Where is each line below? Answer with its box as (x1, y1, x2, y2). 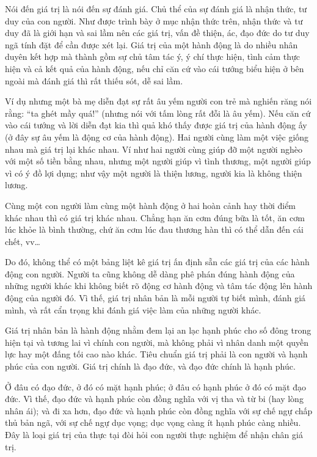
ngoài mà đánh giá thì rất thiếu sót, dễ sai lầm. (5, 74, 183, 87)
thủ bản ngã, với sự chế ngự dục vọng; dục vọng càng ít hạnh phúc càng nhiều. (5, 416, 301, 429)
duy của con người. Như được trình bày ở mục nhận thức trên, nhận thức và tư (5, 14, 303, 27)
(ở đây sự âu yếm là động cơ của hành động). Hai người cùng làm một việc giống (5, 130, 309, 143)
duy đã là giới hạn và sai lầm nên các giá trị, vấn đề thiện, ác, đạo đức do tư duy (5, 26, 310, 39)
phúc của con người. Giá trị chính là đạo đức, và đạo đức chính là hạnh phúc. (5, 360, 296, 373)
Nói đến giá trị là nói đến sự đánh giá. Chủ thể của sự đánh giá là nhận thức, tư (5, 2, 307, 15)
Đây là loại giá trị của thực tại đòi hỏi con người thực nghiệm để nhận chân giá (5, 428, 303, 441)
